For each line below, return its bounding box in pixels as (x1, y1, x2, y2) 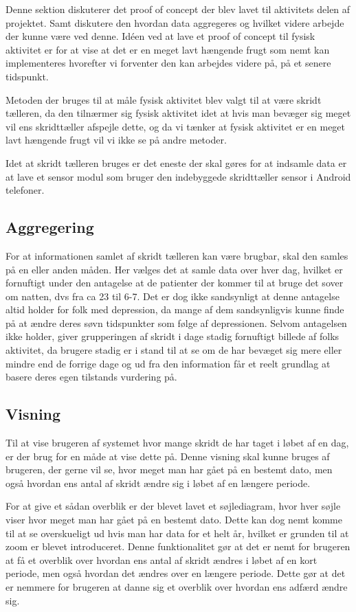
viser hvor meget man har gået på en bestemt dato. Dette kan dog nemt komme (5, 512, 342, 527)
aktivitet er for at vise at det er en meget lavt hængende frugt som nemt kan (5, 42, 330, 56)
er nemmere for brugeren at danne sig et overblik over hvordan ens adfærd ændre (5, 580, 348, 593)
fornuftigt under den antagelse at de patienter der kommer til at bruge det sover (5, 275, 344, 290)
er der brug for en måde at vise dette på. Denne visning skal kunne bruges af (5, 449, 330, 463)
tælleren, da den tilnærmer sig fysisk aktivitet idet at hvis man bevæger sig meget (5, 106, 351, 120)
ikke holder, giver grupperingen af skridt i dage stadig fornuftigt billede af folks (5, 329, 340, 343)
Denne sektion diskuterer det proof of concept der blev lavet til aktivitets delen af (5, 2, 351, 16)
